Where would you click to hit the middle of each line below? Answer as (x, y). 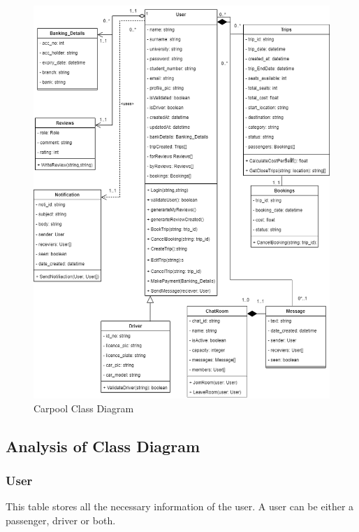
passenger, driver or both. (61, 520)
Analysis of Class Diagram (103, 446)
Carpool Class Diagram (84, 408)
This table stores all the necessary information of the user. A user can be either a (180, 506)
